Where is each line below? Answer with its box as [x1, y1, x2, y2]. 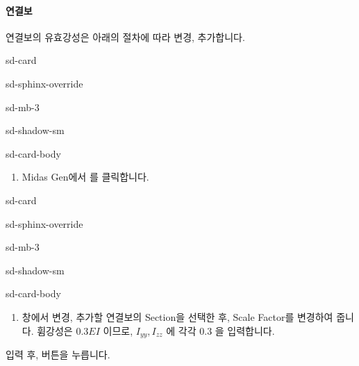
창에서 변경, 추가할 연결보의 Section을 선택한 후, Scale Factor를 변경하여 [22, 309, 333, 324]
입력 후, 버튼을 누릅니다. [6, 347, 110, 361]
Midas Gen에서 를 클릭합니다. [22, 169, 149, 184]
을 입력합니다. [215, 323, 275, 338]
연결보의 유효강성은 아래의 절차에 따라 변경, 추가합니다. [6, 29, 245, 44]
